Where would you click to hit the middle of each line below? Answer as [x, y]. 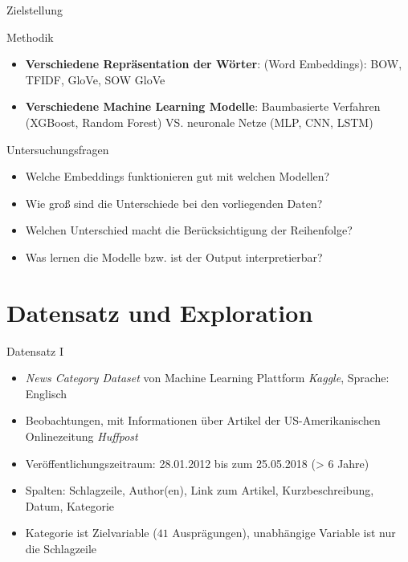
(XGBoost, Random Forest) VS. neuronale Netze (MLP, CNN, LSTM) [199, 122]
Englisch [46, 393]
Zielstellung [35, 10]
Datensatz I [35, 350]
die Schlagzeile [61, 548]
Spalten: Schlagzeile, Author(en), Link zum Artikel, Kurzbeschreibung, [200, 490]
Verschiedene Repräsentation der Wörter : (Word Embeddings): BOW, [214, 64]
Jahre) [353, 463]
